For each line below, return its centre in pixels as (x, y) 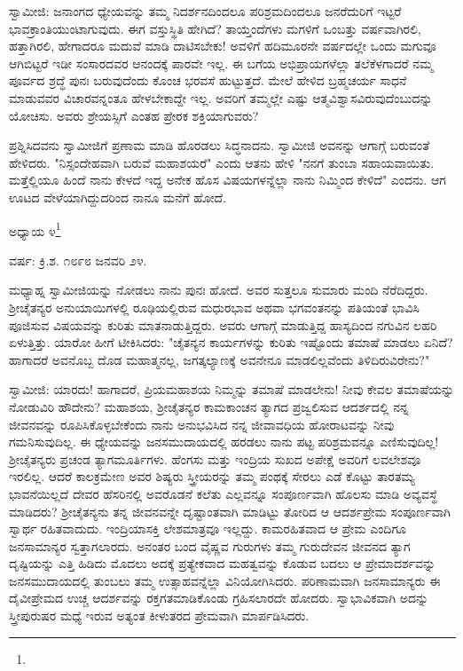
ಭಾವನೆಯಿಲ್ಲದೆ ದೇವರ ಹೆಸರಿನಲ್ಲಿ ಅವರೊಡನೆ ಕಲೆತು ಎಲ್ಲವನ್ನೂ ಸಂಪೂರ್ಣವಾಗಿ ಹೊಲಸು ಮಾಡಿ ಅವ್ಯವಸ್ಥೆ (223, 493)
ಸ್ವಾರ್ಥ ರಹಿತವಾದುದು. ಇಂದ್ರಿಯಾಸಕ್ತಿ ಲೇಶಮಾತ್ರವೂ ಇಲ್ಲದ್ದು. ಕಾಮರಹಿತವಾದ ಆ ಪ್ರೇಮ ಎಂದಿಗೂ (208, 529)
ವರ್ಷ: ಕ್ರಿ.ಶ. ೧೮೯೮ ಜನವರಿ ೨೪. (78, 260)
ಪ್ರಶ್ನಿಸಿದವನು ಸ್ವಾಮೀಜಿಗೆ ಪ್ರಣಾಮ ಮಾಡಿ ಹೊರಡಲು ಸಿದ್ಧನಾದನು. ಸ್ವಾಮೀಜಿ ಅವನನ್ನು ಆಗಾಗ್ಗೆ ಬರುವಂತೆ (220, 145)
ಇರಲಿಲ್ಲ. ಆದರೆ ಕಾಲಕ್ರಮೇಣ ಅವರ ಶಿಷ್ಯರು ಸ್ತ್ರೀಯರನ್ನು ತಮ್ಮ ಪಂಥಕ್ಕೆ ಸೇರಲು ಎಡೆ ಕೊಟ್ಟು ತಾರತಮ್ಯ (212, 476)
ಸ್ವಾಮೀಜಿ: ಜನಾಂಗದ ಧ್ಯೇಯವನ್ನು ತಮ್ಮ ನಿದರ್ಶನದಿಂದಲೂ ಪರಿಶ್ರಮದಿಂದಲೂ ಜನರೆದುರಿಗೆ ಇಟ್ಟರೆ (205, 11)
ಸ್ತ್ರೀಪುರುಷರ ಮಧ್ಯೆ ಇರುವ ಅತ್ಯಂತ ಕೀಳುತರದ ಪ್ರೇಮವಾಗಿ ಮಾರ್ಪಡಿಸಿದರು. (159, 616)
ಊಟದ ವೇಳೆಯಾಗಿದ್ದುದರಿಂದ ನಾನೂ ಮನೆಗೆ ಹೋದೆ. (118, 197)
